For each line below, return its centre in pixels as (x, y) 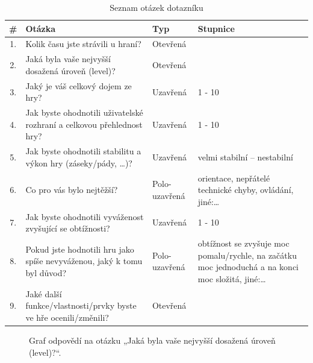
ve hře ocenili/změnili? (67, 317)
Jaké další (44, 293)
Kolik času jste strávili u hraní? (83, 44)
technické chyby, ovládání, (246, 190)
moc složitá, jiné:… (232, 278)
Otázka (41, 28)
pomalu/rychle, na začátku (247, 255)
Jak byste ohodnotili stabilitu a (83, 151)
